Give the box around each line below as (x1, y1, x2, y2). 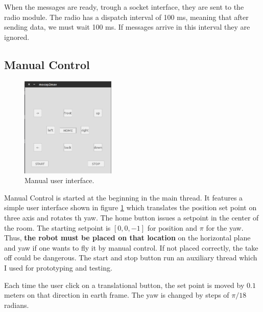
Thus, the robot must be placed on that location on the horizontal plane (4, 232, 251, 243)
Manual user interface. (25, 175, 94, 186)
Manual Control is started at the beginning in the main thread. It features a (4, 192, 243, 203)
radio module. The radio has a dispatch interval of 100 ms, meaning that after (4, 11, 249, 22)
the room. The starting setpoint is (4, 222, 111, 233)
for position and (147, 222, 198, 233)
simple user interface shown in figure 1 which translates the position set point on (4, 202, 257, 213)
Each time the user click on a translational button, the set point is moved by (4, 279, 245, 290)
